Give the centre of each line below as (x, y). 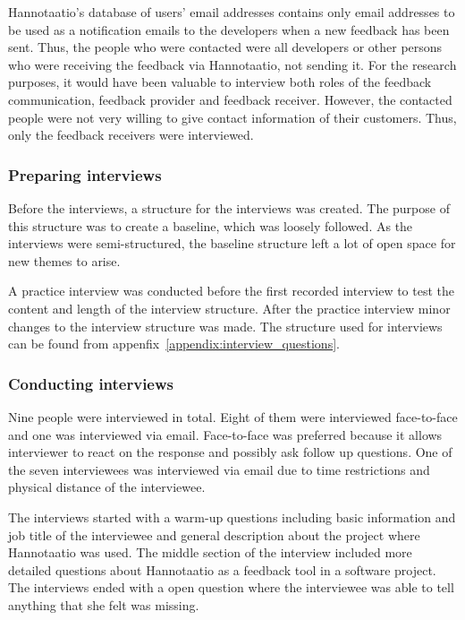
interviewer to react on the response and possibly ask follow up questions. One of (230, 452)
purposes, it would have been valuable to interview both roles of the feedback (220, 82)
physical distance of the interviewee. (107, 487)
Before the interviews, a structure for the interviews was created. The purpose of (229, 207)
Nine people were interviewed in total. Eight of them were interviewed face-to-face (233, 416)
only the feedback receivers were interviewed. (131, 135)
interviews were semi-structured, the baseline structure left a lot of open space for (232, 243)
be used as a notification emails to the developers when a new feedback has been (229, 29)
